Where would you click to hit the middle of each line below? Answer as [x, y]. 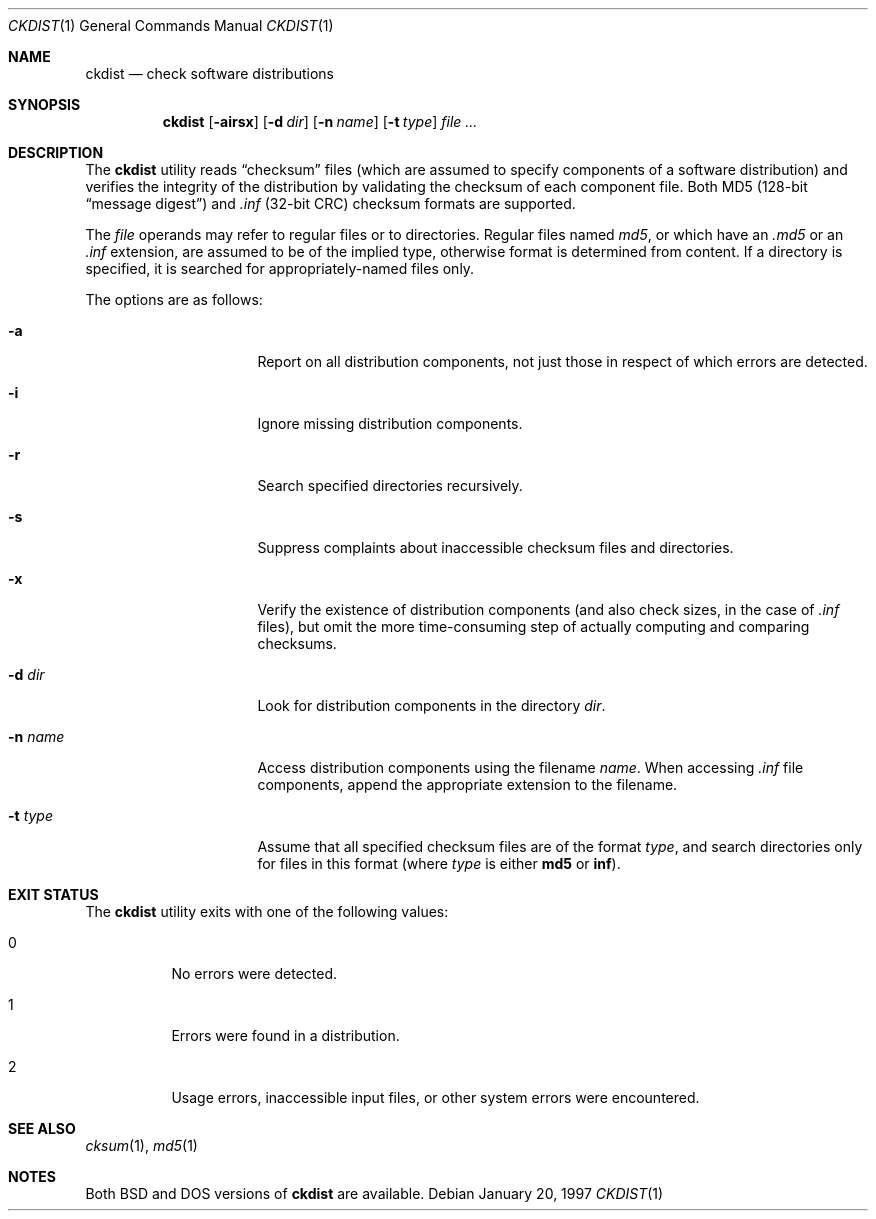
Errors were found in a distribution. [285, 1035]
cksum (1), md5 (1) [141, 1145]
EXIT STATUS [53, 894]
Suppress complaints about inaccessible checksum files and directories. [495, 547]
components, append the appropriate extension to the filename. [467, 784]
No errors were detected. [254, 973]
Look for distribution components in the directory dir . [431, 705]
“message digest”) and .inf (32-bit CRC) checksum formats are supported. [330, 203]
